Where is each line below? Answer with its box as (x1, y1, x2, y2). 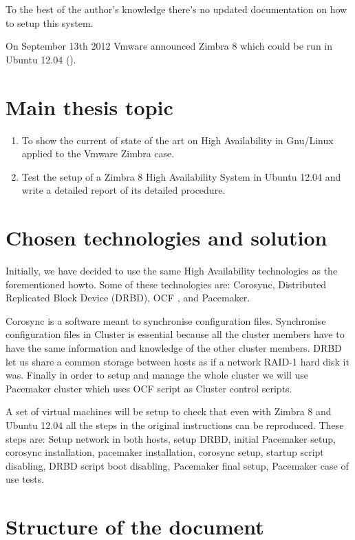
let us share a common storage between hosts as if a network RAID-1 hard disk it (6, 354, 349, 368)
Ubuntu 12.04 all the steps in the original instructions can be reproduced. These (6, 417, 344, 432)
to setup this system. (6, 15, 94, 30)
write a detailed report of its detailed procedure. (21, 183, 226, 197)
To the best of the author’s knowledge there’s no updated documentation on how (6, 2, 347, 16)
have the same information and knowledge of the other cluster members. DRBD (6, 340, 342, 354)
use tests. (6, 472, 45, 486)
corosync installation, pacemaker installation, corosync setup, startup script (6, 445, 324, 459)
